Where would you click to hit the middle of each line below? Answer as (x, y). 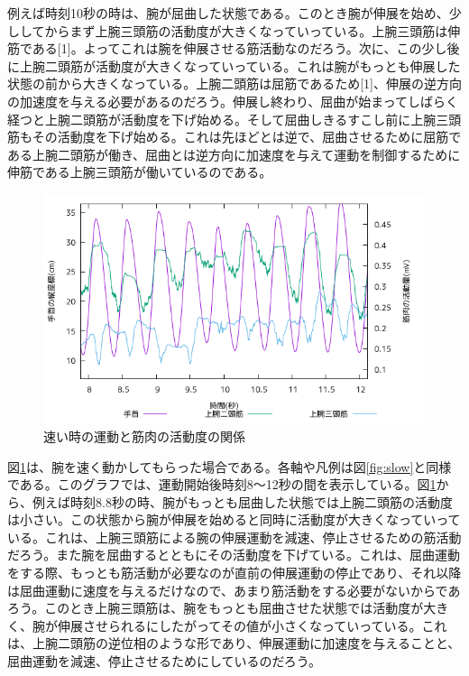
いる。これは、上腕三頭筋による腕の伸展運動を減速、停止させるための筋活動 (234, 537)
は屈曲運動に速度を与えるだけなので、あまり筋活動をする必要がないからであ (234, 590)
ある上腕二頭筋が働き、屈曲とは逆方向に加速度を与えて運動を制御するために (234, 154)
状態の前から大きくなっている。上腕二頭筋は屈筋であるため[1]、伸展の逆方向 (234, 83)
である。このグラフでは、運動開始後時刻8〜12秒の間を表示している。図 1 (222, 484)
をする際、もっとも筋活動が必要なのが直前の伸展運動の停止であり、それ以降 (234, 573)
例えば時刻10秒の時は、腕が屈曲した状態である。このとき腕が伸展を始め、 (228, 13)
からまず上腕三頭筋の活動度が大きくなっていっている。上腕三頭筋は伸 (253, 30)
